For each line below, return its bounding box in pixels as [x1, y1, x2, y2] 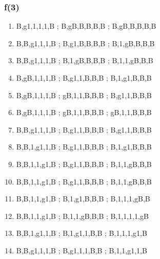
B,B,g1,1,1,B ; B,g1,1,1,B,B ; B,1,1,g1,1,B [16, 245, 147, 255]
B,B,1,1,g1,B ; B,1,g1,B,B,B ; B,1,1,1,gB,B [16, 193, 150, 204]
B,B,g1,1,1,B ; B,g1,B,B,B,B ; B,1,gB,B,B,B [16, 38, 155, 48]
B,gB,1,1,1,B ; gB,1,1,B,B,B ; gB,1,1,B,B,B [16, 107, 152, 118]
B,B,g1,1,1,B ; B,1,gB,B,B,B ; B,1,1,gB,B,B [16, 55, 153, 66]
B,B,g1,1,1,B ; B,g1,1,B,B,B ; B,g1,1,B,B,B [16, 124, 152, 135]
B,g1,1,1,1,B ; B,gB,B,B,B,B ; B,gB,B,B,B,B [16, 21, 156, 31]
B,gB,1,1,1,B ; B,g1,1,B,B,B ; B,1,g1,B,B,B [16, 72, 152, 83]
